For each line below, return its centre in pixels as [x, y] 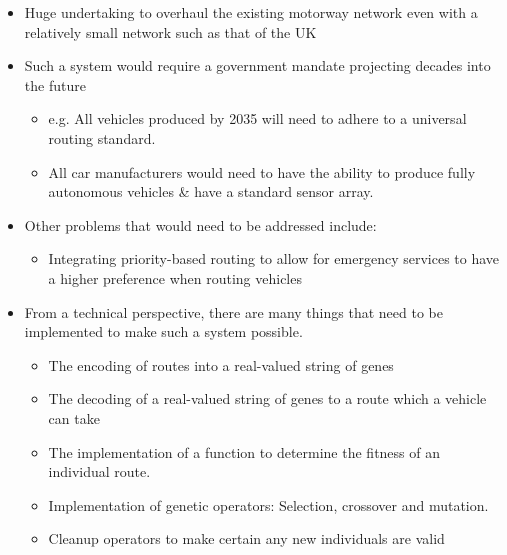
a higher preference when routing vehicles [175, 277]
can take [74, 417]
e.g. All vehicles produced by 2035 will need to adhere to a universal [257, 118]
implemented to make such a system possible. [163, 331]
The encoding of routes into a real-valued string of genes [221, 364]
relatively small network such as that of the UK [170, 31]
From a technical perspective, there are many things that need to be [233, 311]
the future [55, 84]
